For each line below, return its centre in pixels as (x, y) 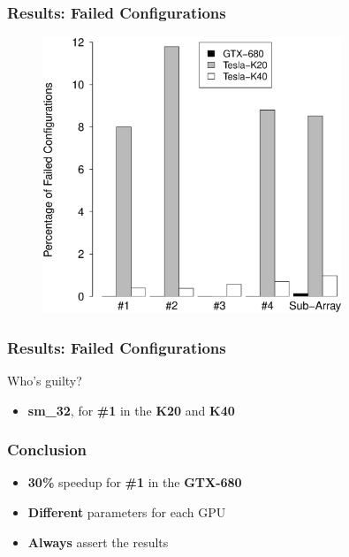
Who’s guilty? (45, 381)
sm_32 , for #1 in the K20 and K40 (131, 410)
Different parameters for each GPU (127, 512)
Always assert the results (98, 542)
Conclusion (47, 450)
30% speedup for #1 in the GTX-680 (135, 482)
